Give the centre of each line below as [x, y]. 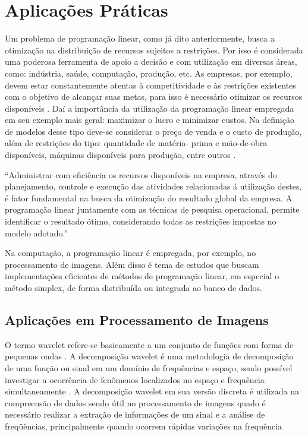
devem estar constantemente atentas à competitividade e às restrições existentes [150, 85]
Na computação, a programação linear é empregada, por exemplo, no [131, 253]
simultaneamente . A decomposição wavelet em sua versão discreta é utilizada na [152, 391]
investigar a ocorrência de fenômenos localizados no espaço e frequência [135, 379]
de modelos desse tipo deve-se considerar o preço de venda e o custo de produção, [153, 131]
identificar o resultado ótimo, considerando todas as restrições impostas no [141, 221]
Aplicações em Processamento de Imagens [137, 319]
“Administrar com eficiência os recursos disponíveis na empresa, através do [141, 174]
